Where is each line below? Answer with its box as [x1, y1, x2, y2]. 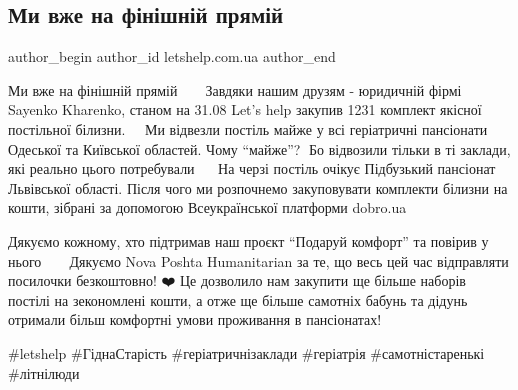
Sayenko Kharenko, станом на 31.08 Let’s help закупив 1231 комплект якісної [8, 99, 482, 120]
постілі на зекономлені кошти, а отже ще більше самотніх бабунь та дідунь [8, 289, 468, 310]
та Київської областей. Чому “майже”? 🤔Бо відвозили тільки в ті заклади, [65, 138, 511, 159]
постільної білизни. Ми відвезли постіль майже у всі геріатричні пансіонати [8, 118, 488, 139]
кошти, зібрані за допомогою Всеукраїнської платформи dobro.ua [8, 197, 407, 218]
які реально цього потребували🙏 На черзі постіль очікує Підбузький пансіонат [8, 158, 496, 179]
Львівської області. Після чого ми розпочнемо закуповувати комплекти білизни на [8, 177, 508, 198]
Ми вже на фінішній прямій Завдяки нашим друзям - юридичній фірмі [8, 79, 462, 100]
